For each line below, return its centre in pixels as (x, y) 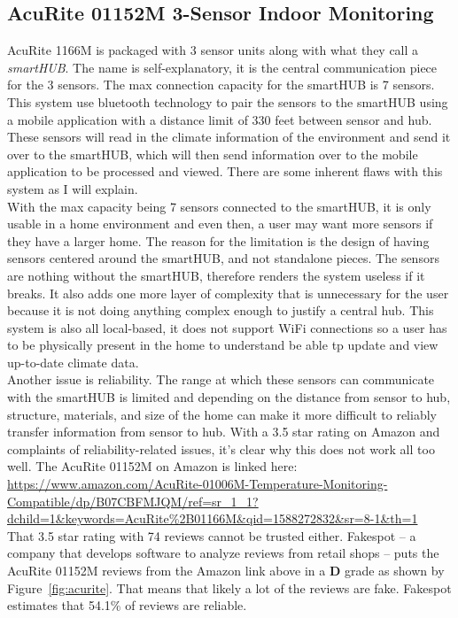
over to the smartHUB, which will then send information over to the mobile (213, 154)
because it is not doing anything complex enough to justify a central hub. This (221, 310)
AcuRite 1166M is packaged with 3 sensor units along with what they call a (213, 50)
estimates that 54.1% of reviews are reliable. (127, 605)
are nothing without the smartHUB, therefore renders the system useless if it (216, 275)
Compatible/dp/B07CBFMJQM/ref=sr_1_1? (133, 501)
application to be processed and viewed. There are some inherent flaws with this (225, 171)
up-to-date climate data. (73, 362)
